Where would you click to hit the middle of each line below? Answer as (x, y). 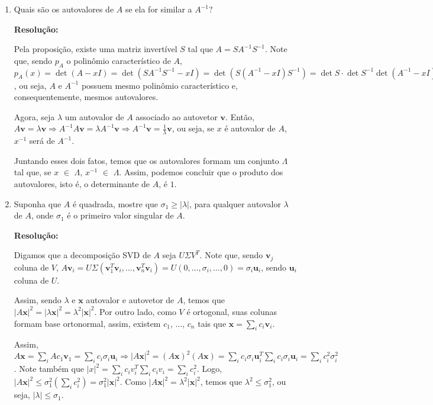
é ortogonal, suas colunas (232, 311)
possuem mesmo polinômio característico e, (159, 85)
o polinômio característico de (119, 60)
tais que (212, 323)
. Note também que (49, 369)
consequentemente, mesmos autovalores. (86, 97)
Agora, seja (34, 116)
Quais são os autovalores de (64, 9)
